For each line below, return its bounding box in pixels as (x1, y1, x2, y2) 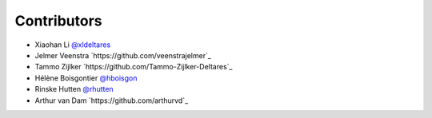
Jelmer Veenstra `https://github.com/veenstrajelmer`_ (34, 50, 212, 60)
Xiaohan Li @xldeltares (34, 40, 111, 49)
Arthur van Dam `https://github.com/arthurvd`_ (34, 96, 189, 105)
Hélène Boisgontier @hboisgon (34, 73, 138, 83)
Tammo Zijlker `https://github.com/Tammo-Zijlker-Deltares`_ (34, 62, 233, 72)
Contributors (14, 12, 103, 29)
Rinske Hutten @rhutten (34, 85, 114, 94)
